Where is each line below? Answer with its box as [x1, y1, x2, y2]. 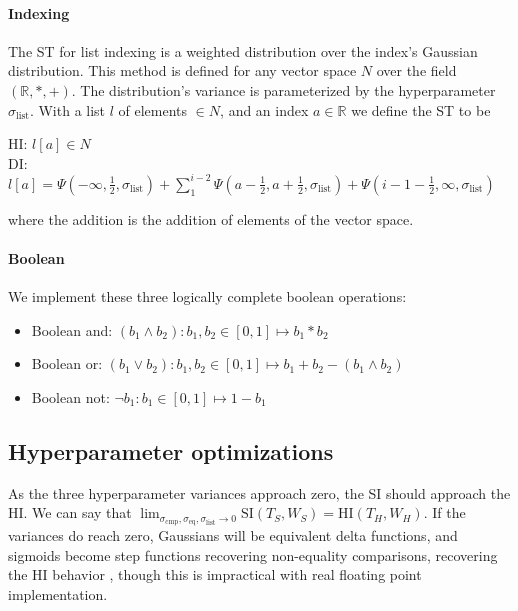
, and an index [220, 99, 309, 120]
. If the [423, 502, 466, 523]
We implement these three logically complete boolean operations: [8, 286, 407, 307]
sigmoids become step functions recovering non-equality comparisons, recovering [8, 544, 498, 565]
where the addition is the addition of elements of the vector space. [8, 208, 414, 229]
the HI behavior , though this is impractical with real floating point [8, 564, 422, 585]
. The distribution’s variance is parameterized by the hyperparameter [71, 79, 496, 100]
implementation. [8, 584, 108, 605]
